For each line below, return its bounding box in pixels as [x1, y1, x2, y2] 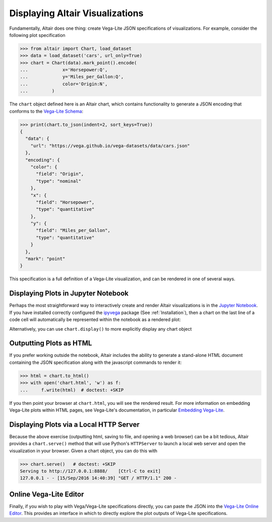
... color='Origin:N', [20, 81, 108, 87]
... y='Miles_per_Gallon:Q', [20, 74, 124, 80]
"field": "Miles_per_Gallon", [36, 228, 111, 233]
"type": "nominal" [36, 178, 82, 184]
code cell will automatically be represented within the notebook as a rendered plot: [9, 317, 181, 323]
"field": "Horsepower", [36, 199, 95, 205]
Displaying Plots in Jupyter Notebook [9, 289, 128, 298]
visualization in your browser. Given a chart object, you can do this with [9, 447, 158, 454]
